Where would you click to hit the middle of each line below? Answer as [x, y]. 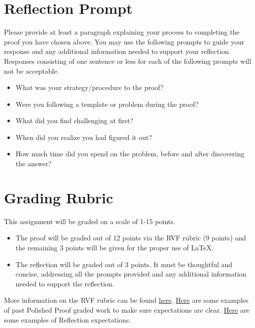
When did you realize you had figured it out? [84, 137]
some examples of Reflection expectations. [68, 319]
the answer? [34, 164]
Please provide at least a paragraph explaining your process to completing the [122, 32]
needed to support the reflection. [65, 283]
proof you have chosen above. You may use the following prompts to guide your [124, 41]
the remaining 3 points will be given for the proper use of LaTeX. [114, 247]
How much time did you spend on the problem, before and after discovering [130, 154]
